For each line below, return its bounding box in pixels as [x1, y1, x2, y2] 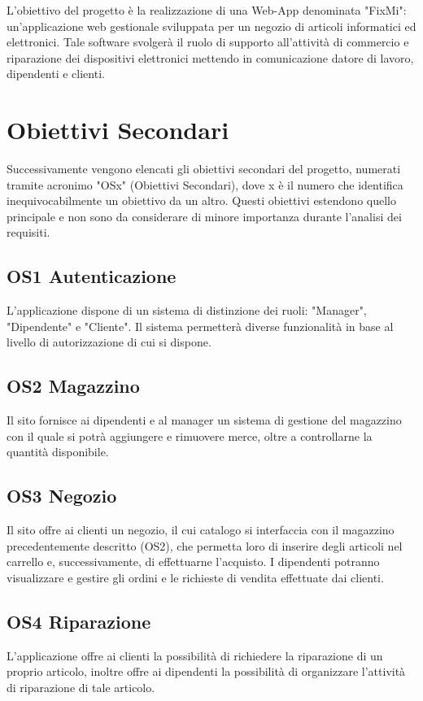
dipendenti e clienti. [7, 65, 105, 82]
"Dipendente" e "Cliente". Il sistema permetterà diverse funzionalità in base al [7, 317, 394, 334]
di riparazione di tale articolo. [7, 679, 155, 695]
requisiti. [7, 224, 50, 241]
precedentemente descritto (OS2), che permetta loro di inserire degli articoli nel [7, 537, 403, 554]
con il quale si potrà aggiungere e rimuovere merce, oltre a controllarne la [7, 427, 373, 444]
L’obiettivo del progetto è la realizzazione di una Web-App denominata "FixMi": [7, 2, 407, 18]
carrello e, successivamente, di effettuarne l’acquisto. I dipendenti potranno [7, 553, 380, 570]
